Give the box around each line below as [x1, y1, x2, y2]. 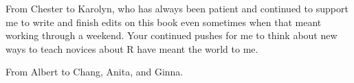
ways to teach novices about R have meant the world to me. [5, 41, 258, 56]
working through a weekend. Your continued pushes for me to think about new [5, 28, 338, 43]
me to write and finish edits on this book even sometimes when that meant [5, 14, 322, 29]
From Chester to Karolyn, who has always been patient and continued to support [5, 1, 349, 15]
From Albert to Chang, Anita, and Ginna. [5, 64, 184, 79]
